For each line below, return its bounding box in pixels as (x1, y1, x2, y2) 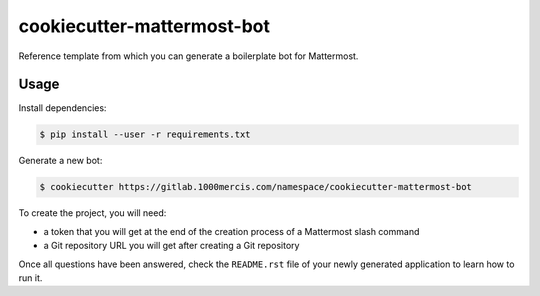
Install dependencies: (18, 102, 107, 114)
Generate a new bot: (18, 155, 103, 167)
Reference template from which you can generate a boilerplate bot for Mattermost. (18, 50, 359, 62)
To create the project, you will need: (18, 207, 167, 219)
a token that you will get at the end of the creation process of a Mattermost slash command (43, 225, 420, 237)
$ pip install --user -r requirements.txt (39, 129, 251, 140)
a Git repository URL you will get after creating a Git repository (43, 240, 300, 252)
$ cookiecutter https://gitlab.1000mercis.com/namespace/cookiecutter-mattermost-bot (39, 181, 472, 193)
